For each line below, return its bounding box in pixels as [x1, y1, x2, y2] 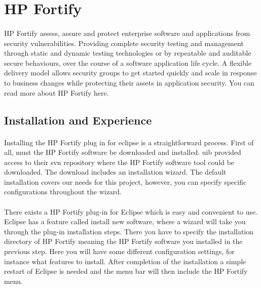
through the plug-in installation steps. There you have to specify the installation [4, 226, 254, 236]
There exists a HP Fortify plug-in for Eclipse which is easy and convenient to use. [4, 206, 258, 217]
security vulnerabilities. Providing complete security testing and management [4, 37, 244, 48]
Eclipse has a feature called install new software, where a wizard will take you [4, 216, 246, 227]
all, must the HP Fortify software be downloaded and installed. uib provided [4, 147, 241, 157]
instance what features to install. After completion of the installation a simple [4, 256, 246, 266]
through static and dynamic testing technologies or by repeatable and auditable [4, 48, 251, 58]
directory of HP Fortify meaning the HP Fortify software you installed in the [4, 236, 243, 246]
